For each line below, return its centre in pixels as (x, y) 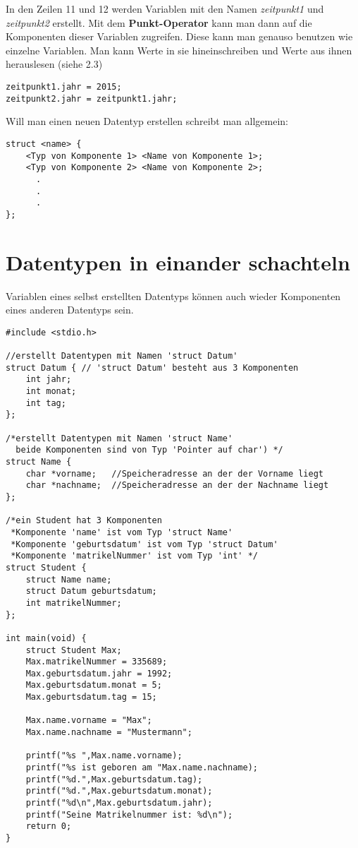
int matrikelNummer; (74, 603)
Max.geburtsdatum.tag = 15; (91, 697)
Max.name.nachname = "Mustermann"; (109, 733)
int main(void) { (46, 638)
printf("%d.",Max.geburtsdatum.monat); (119, 791)
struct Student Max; (74, 650)
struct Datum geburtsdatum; (91, 591)
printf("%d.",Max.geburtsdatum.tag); (114, 779)
